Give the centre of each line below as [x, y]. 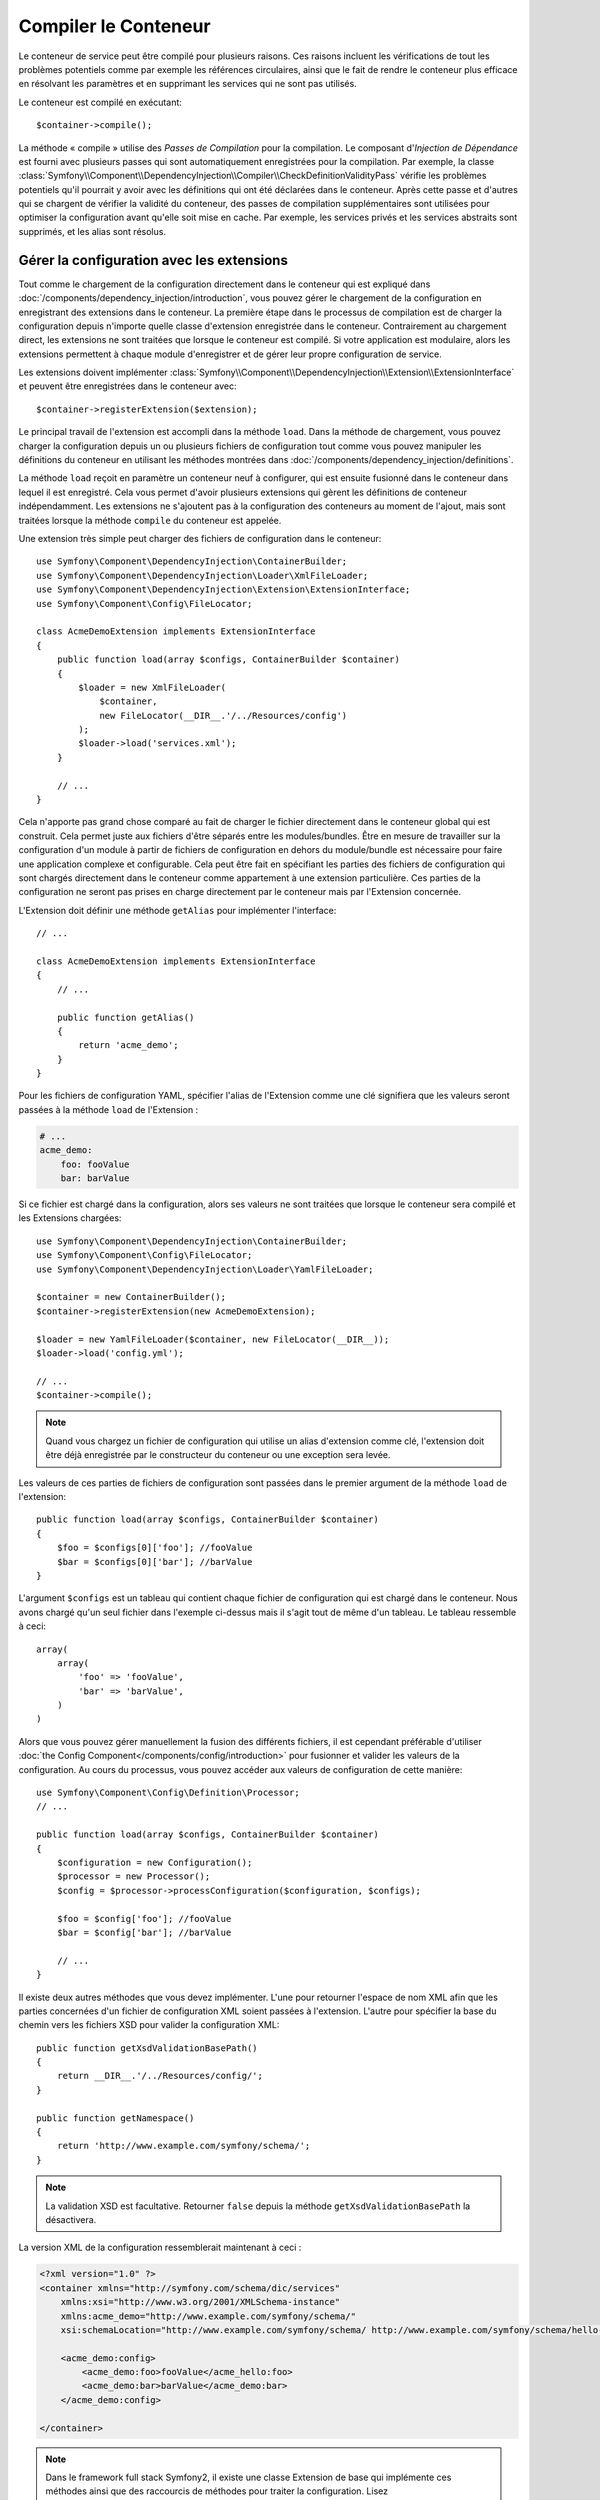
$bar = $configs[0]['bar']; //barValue [154, 1561]
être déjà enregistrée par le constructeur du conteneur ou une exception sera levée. [218, 1455]
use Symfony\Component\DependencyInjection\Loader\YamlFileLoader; [205, 1269]
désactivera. [71, 2219]
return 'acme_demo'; [128, 1045]
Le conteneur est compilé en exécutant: [100, 102]
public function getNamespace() [115, 2118]
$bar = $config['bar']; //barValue [144, 1932]
